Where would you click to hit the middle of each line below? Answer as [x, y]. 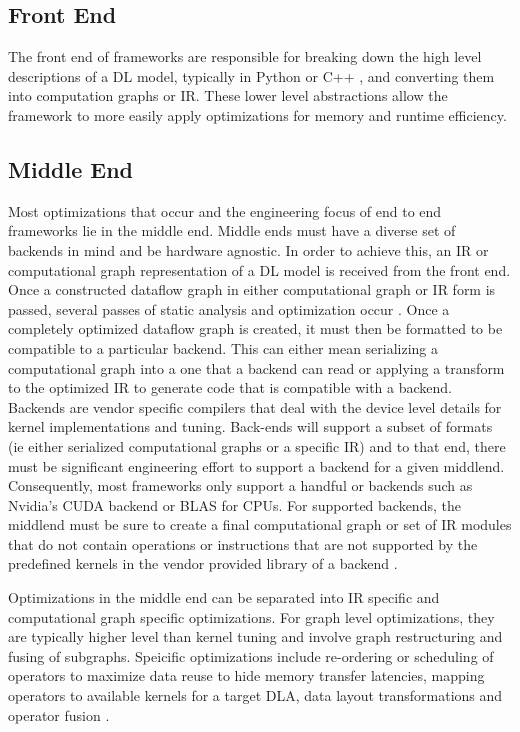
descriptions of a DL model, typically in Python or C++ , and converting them [251, 75]
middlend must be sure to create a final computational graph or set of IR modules [260, 524]
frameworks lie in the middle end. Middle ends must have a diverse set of [232, 230]
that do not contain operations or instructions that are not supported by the [243, 543]
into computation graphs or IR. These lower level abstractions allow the [228, 95]
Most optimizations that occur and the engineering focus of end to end [225, 210]
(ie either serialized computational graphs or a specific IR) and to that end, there [257, 445]
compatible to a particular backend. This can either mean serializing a [223, 347]
